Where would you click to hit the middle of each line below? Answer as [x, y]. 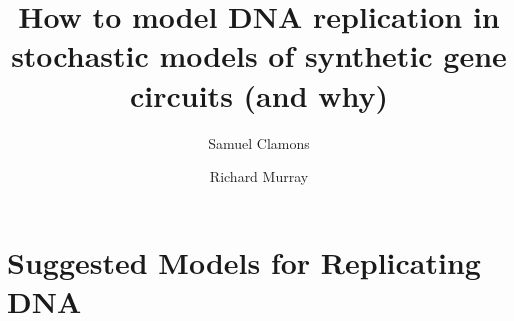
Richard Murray [259, 176]
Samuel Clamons [259, 142]
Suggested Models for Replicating [244, 261]
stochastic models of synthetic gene [259, 55]
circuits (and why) [259, 94]
